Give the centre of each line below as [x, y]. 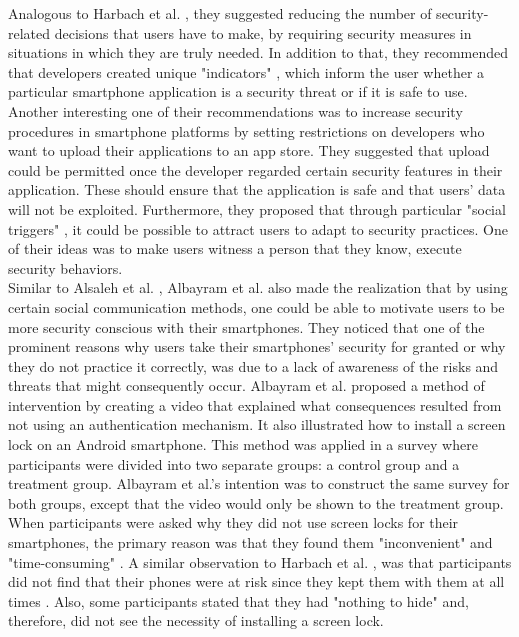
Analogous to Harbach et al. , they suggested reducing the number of [220, 13]
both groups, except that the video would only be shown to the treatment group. [256, 502]
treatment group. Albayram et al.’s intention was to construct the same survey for [259, 483]
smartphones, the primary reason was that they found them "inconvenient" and [250, 542]
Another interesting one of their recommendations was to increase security [235, 110]
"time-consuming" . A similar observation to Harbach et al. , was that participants [260, 561]
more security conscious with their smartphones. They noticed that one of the [246, 326]
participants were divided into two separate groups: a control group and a [234, 463]
